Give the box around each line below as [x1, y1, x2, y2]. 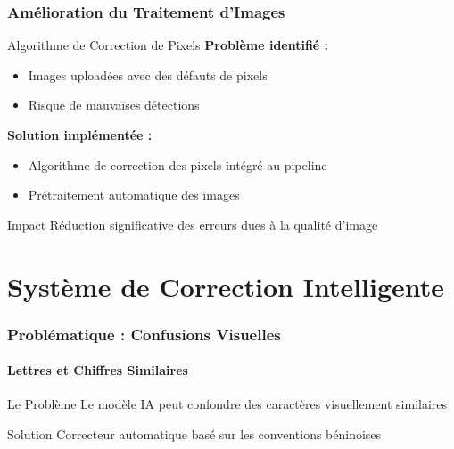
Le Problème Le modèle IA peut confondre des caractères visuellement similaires [7, 395, 448, 413]
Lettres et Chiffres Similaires [7, 361, 188, 380]
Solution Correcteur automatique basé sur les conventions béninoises [7, 424, 382, 443]
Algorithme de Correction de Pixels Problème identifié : [7, 36, 329, 54]
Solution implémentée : [7, 126, 153, 143]
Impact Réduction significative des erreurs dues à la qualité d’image [7, 215, 378, 233]
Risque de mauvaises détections [28, 95, 200, 114]
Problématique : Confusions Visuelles [7, 322, 281, 345]
